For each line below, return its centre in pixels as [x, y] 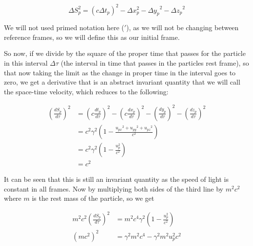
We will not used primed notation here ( [64, 27]
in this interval [26, 63]
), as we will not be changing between [183, 27]
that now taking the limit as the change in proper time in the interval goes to [120, 72]
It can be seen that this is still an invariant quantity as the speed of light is [117, 179]
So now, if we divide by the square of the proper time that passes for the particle [125, 53]
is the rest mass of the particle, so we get [93, 198]
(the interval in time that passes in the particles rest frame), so [155, 63]
